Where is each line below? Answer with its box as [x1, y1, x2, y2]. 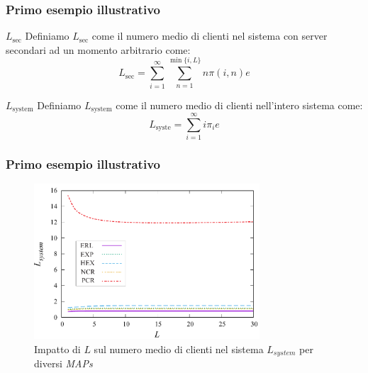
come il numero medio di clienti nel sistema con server [91, 28, 328, 43]
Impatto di [34, 341, 81, 356]
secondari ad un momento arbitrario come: [6, 42, 191, 57]
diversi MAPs [34, 356, 93, 371]
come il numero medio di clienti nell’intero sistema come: [116, 97, 363, 112]
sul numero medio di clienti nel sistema [94, 341, 264, 356]
